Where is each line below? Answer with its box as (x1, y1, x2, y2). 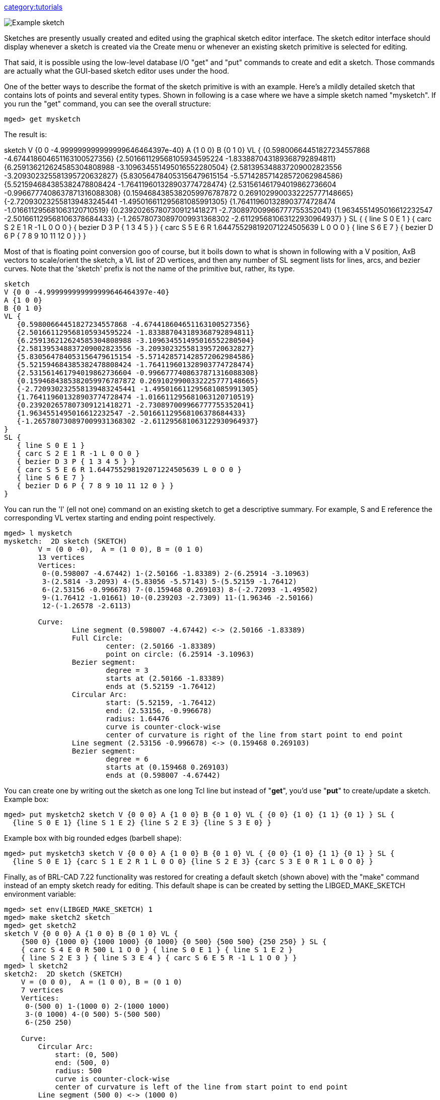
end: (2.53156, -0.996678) (106, 707, 212, 715)
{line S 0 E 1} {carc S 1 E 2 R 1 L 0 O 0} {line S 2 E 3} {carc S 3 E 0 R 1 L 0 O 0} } (12, 857, 374, 865)
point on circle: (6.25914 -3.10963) (106, 650, 255, 658)
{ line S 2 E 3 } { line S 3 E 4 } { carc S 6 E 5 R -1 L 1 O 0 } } (21, 954, 297, 962)
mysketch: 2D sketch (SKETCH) (4, 537, 127, 545)
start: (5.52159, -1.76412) (106, 699, 216, 707)
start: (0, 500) (55, 1051, 119, 1059)
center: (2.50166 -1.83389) (106, 642, 216, 650)
